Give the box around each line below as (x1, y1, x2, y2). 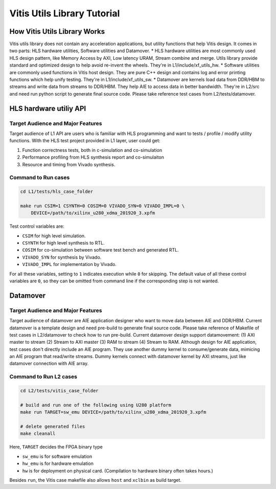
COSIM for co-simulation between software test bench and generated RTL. (22, 247, 179, 253)
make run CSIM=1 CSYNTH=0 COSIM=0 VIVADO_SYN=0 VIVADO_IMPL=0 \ (20, 203, 185, 209)
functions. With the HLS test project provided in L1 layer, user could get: (9, 138, 160, 144)
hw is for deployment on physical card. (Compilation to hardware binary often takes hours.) (22, 468, 213, 474)
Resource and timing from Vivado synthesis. (22, 161, 116, 167)
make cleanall (20, 431, 56, 437)
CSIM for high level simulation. (22, 233, 86, 239)
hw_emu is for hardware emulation (22, 460, 94, 466)
